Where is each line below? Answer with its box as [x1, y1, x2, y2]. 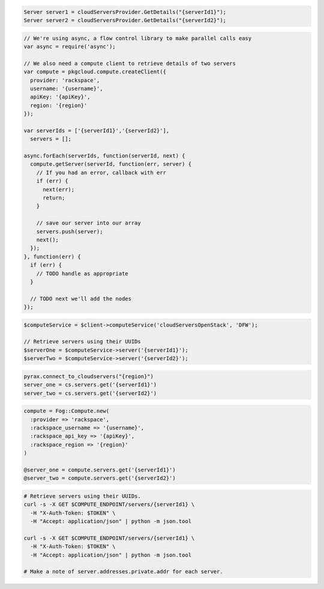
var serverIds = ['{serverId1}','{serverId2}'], [23, 127, 170, 134]
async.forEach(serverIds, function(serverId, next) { [23, 153, 185, 159]
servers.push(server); [36, 228, 103, 235]
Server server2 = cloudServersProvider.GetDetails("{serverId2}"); [23, 17, 227, 23]
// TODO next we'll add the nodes [30, 295, 132, 302]
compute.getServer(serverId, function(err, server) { [30, 161, 192, 168]
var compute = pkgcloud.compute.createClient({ [23, 68, 166, 75]
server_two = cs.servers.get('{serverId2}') [23, 390, 157, 396]
